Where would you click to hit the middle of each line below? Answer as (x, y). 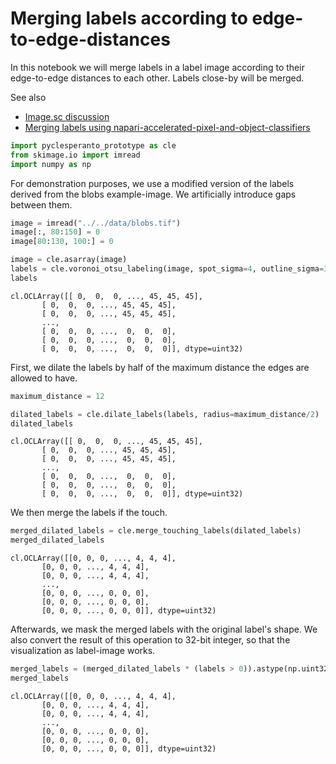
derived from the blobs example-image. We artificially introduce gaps (153, 194)
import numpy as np (51, 164)
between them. (41, 204)
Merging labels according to (129, 18)
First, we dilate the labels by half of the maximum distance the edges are (160, 367)
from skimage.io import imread (75, 155)
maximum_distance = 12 (57, 396)
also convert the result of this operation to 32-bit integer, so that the (150, 640)
